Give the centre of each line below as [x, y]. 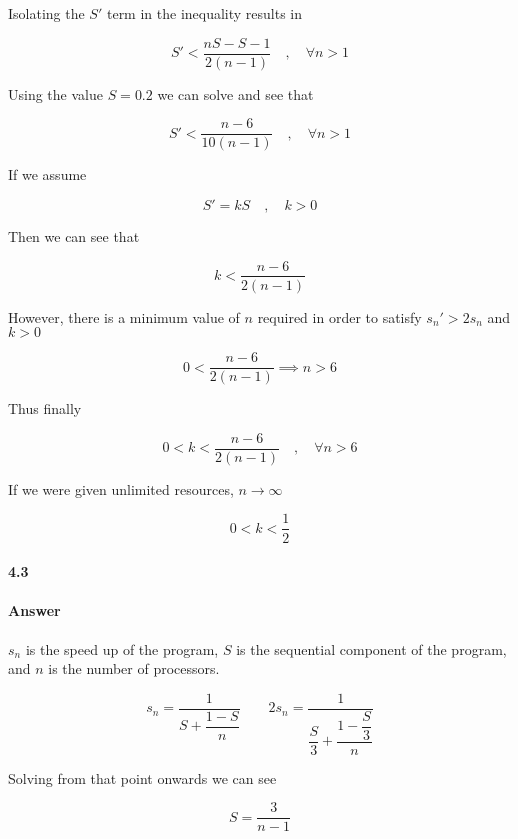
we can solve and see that [235, 93]
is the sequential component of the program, [371, 648]
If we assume [47, 174]
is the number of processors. [134, 668]
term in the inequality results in [204, 13]
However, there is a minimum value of [124, 316]
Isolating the [46, 13]
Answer [34, 610]
